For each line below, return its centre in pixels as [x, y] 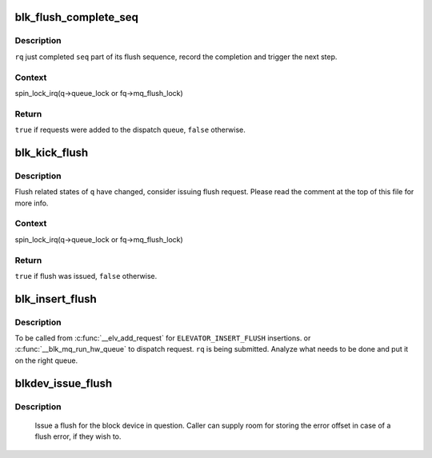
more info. [32, 203]
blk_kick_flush [52, 152]
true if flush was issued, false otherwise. [86, 276]
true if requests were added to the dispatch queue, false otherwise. [130, 130]
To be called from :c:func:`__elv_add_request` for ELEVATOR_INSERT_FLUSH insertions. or [163, 338]
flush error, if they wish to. [78, 436]
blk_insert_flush [56, 299]
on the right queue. [46, 360]
